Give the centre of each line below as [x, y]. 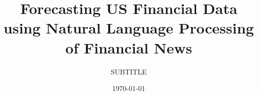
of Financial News [129, 47]
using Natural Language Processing [129, 28]
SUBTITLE [129, 71]
